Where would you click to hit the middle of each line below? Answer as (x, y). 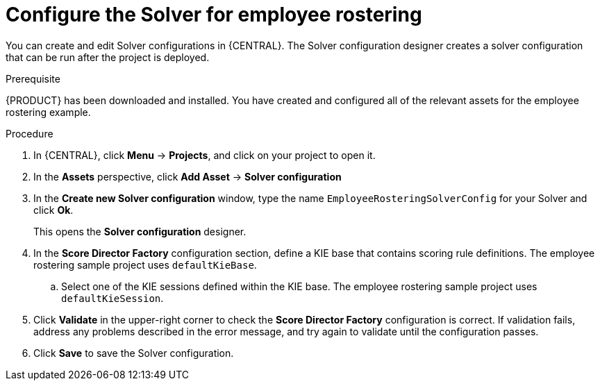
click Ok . (53, 210)
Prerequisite (33, 78)
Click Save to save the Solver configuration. (134, 353)
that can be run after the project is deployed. (108, 57)
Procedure (30, 133)
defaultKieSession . (112, 298)
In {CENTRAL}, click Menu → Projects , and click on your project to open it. (205, 155)
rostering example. (48, 112)
